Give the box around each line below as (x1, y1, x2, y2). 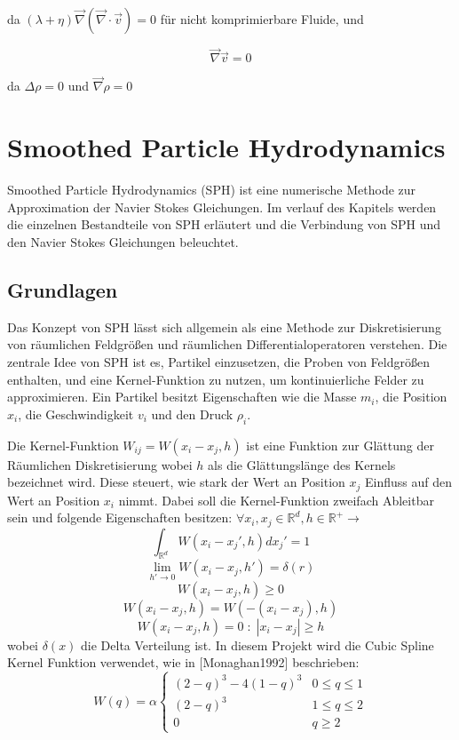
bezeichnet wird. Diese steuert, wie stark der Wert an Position (7, 473, 345, 491)
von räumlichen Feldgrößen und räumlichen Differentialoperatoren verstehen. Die (7, 335, 447, 354)
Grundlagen (7, 275, 118, 303)
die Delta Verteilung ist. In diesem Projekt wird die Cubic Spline (81, 635, 434, 654)
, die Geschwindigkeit (18, 404, 134, 423)
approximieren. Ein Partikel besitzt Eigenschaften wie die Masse (7, 387, 357, 406)
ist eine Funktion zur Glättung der (246, 435, 434, 454)
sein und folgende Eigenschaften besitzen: (7, 508, 233, 527)
